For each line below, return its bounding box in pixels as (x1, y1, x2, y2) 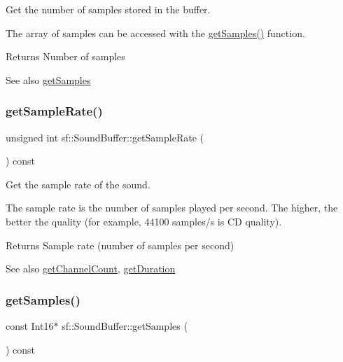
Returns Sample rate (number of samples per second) (6, 237, 234, 252)
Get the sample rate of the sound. (6, 176, 150, 191)
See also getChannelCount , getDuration (6, 261, 176, 276)
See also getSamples (6, 72, 91, 87)
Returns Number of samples (6, 49, 125, 64)
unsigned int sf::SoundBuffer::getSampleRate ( (6, 130, 204, 144)
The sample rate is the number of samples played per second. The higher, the (6, 200, 338, 215)
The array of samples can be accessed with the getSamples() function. (6, 25, 305, 40)
